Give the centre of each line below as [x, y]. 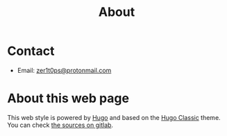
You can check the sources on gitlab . [60, 125]
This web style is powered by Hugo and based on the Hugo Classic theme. [114, 117]
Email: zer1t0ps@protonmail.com [64, 70]
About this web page [68, 99]
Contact [31, 51]
